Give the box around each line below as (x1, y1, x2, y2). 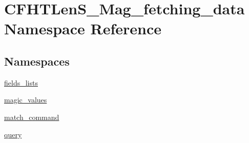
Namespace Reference (4, 18, 161, 39)
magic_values (4, 94, 47, 105)
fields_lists (4, 77, 38, 88)
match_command (4, 111, 59, 122)
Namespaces (4, 53, 70, 69)
